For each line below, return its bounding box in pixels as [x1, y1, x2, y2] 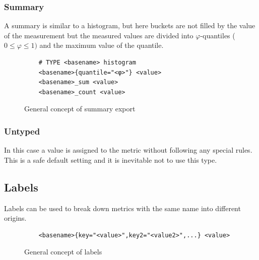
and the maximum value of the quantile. [39, 40, 164, 50]
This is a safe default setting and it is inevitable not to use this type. [4, 154, 217, 165]
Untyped [4, 124, 40, 137]
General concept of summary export [24, 103, 136, 114]
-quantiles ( [200, 30, 235, 40]
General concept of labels [24, 246, 102, 257]
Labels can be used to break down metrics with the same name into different [4, 203, 241, 213]
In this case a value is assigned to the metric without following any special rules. [4, 145, 252, 155]
